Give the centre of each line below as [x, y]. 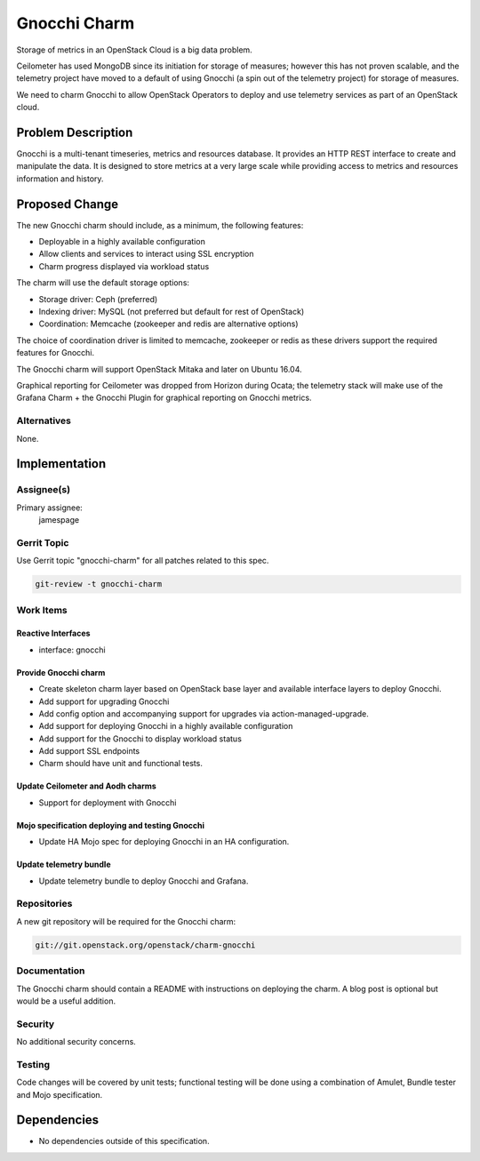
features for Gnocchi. [56, 353]
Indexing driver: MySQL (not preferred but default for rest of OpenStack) [172, 312]
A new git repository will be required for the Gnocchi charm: [126, 921]
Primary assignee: [50, 508]
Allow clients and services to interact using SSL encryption [146, 254]
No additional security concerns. [76, 1042]
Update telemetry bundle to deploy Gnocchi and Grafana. [144, 881]
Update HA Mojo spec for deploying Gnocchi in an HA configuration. [164, 842]
